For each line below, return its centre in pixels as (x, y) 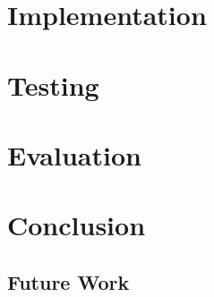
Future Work (68, 281)
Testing (53, 85)
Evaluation (74, 154)
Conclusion (77, 225)
